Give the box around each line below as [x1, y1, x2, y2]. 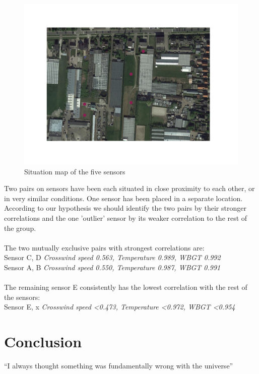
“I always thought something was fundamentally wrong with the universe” [4, 360, 233, 371]
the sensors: [4, 291, 40, 302]
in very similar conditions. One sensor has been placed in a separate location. [4, 193, 243, 203]
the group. [4, 222, 36, 233]
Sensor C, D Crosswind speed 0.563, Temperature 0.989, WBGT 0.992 [4, 252, 221, 263]
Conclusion [4, 331, 82, 352]
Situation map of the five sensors [24, 166, 125, 176]
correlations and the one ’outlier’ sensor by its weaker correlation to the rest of [4, 212, 247, 223]
